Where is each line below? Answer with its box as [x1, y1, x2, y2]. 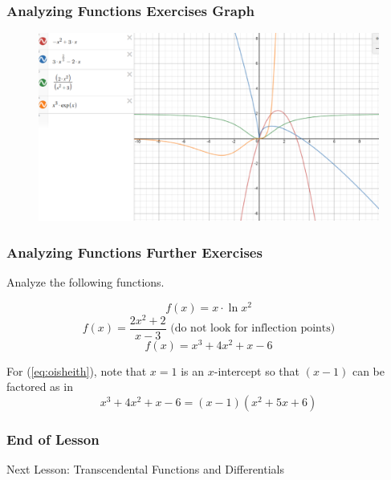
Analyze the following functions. [6, 273, 165, 290]
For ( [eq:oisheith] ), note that [6, 362, 147, 379]
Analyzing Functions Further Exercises [6, 242, 263, 262]
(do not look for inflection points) [170, 323, 336, 335]
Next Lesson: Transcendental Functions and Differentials [6, 461, 284, 478]
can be [352, 362, 385, 379]
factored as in [6, 378, 73, 395]
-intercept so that [214, 362, 300, 379]
